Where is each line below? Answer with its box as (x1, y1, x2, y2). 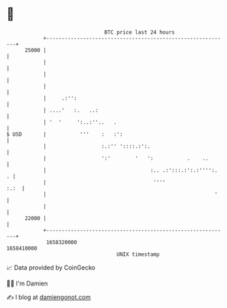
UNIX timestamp (116, 250, 160, 258)
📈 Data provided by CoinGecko (6, 263, 96, 272)
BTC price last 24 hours (104, 29, 175, 36)
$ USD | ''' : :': (6, 130, 124, 138)
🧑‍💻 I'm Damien (6, 279, 49, 287)
